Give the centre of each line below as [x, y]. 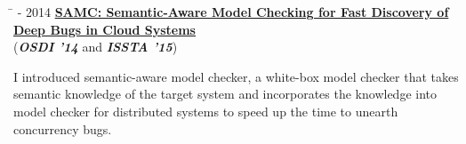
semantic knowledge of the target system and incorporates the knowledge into [225, 94]
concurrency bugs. [63, 128]
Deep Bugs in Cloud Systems [104, 29]
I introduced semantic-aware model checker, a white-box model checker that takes [236, 76]
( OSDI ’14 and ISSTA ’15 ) [96, 47]
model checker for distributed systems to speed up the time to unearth [206, 111]
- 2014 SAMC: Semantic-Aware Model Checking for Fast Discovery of [233, 12]
